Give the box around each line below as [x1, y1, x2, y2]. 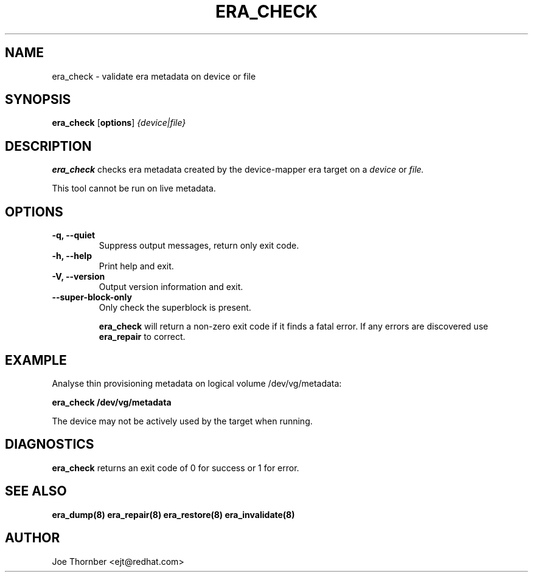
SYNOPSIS [5, 92, 71, 108]
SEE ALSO [5, 483, 67, 499]
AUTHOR [5, 530, 60, 546]
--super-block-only [52, 292, 132, 303]
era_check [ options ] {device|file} [52, 117, 186, 128]
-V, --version [52, 271, 105, 282]
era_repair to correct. [99, 331, 186, 342]
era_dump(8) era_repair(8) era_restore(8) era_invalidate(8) [52, 509, 295, 520]
